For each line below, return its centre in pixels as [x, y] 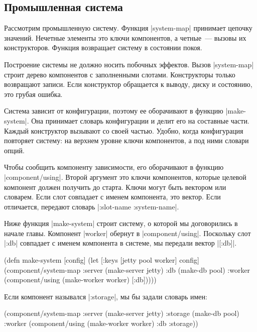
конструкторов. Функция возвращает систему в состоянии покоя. [103, 47]
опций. [14, 150]
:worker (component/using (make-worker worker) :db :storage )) [101, 323]
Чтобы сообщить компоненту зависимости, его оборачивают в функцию [114, 167]
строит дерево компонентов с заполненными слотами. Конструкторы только [120, 74]
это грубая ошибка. [33, 94]
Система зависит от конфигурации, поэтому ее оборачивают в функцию [114, 111]
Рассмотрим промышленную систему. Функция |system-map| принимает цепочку [128, 28]
